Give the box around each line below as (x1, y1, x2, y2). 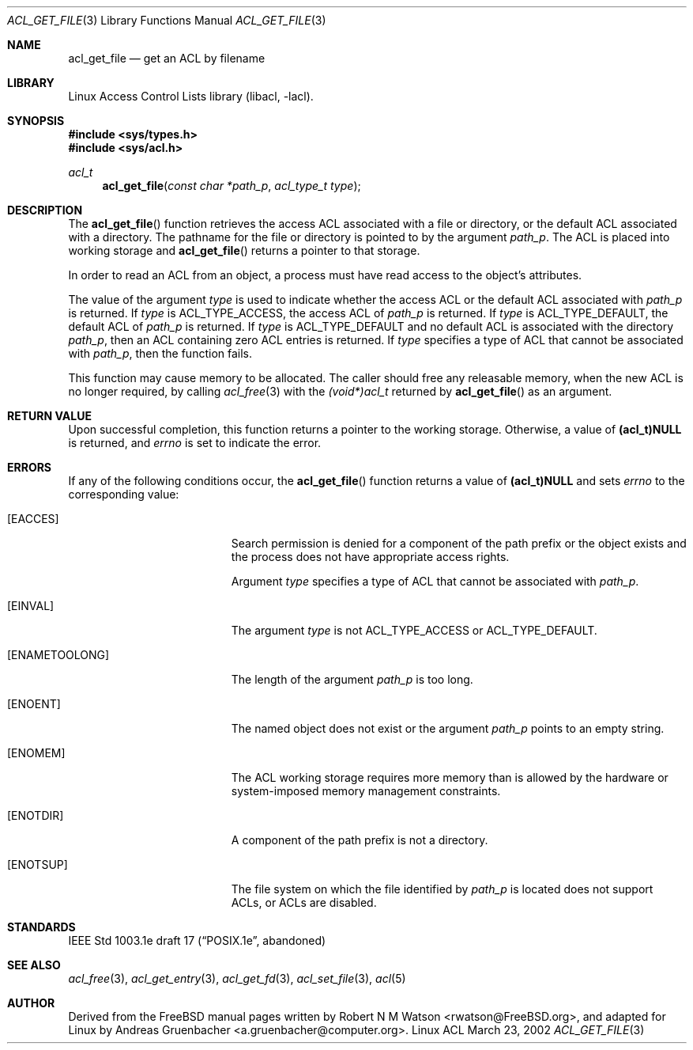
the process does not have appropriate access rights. (231, 550, 510, 563)
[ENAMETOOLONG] (7, 648, 110, 661)
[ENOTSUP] (7, 858, 68, 871)
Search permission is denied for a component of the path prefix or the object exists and (231, 536, 687, 550)
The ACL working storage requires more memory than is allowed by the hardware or (231, 771, 669, 784)
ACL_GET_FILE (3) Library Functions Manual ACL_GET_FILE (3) (7, 13, 326, 27)
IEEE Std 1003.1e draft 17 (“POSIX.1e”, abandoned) (68, 934, 326, 947)
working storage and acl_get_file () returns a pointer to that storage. (68, 244, 420, 257)
